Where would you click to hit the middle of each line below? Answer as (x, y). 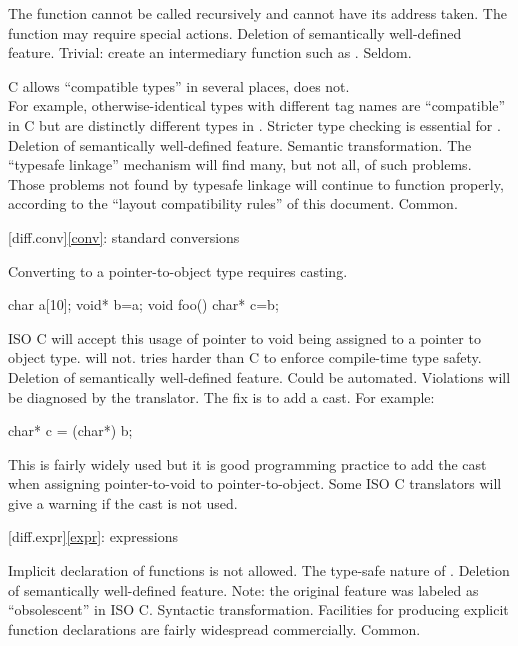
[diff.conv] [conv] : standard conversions (124, 236)
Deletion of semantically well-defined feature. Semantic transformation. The (240, 144)
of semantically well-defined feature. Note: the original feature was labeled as (243, 589)
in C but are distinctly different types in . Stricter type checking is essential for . (254, 124)
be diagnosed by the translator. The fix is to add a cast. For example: (221, 396)
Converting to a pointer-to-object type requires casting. (178, 270)
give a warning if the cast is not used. (123, 502)
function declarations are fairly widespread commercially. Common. (214, 628)
